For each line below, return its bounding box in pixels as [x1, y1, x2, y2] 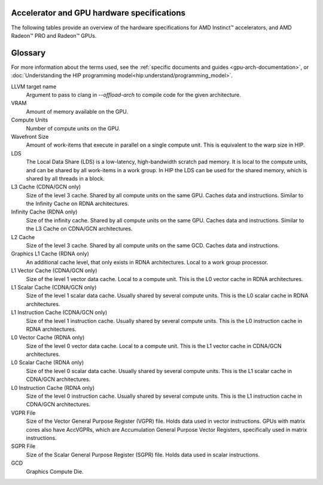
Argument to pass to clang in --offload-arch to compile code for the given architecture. [26, 91, 242, 98]
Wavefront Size [11, 133, 49, 140]
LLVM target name [11, 83, 57, 90]
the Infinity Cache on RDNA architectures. [26, 200, 129, 208]
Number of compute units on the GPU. [26, 124, 121, 132]
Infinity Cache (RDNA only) [11, 208, 78, 215]
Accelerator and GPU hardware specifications [11, 8, 185, 18]
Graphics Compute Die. [26, 468, 84, 475]
